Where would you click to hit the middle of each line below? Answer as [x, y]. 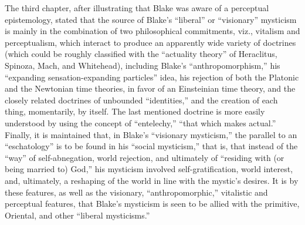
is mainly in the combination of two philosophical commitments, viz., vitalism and [152, 31]
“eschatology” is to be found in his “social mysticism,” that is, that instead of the [151, 146]
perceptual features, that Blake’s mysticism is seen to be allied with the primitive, [152, 204]
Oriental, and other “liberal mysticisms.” [77, 215]
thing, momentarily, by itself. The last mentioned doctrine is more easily [135, 111]
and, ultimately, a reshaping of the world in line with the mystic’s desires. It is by [152, 180]
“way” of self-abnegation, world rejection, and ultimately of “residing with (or [145, 157]
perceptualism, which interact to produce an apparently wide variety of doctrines [150, 42]
